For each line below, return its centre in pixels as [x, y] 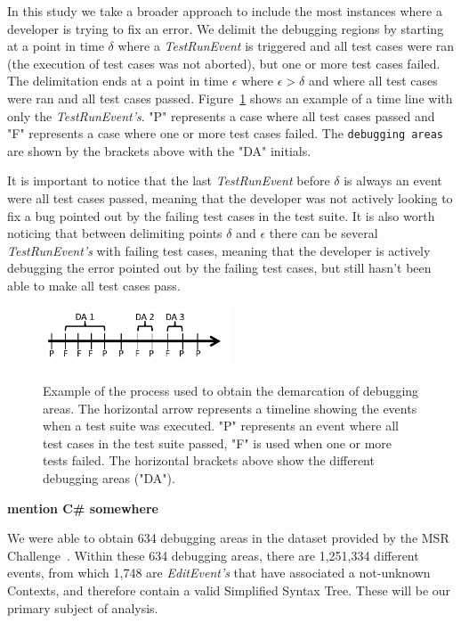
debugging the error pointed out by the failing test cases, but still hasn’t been [219, 268]
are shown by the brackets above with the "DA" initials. [159, 150]
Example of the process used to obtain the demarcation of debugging [231, 391]
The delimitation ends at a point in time [118, 81]
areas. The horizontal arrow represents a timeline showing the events [230, 408]
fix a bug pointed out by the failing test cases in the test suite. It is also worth [221, 215]
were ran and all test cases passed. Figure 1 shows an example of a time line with [230, 98]
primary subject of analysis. [83, 607]
